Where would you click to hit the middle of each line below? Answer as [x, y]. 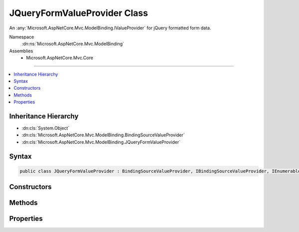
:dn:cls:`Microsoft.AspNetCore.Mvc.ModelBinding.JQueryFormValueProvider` [101, 142]
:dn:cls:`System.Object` [46, 128]
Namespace [22, 37]
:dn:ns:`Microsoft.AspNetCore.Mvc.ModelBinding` [73, 44]
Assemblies [21, 51]
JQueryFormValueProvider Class [78, 13]
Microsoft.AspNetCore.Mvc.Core [60, 58]
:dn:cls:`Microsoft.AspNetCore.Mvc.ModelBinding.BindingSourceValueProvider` [103, 135]
